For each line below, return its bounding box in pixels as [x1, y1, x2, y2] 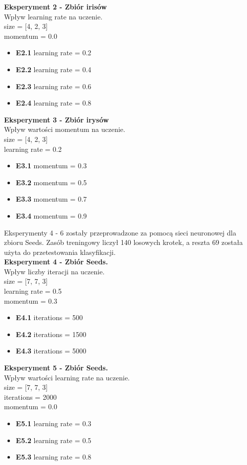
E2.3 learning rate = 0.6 [15, 81, 91, 91]
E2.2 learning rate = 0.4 [15, 64, 91, 74]
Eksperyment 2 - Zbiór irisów [4, 1, 107, 11]
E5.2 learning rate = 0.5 [15, 435, 91, 445]
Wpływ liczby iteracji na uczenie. [4, 266, 105, 276]
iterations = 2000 [4, 391, 57, 402]
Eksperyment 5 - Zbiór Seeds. [4, 362, 108, 373]
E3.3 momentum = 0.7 [15, 194, 87, 204]
